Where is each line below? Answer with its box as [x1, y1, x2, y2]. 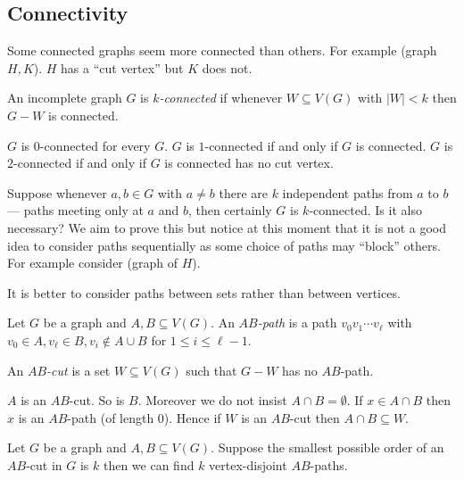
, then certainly [187, 201, 272, 219]
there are [219, 183, 268, 202]
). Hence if [163, 408, 221, 426]
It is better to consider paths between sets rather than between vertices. [7, 283, 401, 302]
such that [186, 360, 237, 379]
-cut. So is [69, 391, 125, 410]
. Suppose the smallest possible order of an [211, 438, 444, 457]
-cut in [26, 455, 62, 474]
